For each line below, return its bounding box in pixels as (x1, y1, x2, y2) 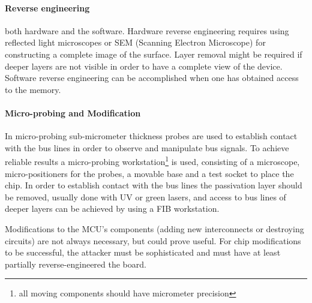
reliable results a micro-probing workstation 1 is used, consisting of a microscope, (5, 154, 300, 167)
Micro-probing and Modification (5, 106, 141, 119)
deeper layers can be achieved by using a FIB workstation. (5, 202, 220, 215)
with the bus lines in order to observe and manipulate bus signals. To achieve (5, 141, 289, 154)
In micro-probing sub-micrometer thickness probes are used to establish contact (5, 130, 298, 142)
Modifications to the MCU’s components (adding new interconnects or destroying (5, 222, 304, 235)
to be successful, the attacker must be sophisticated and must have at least (5, 246, 281, 259)
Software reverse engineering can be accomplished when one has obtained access (5, 71, 299, 84)
